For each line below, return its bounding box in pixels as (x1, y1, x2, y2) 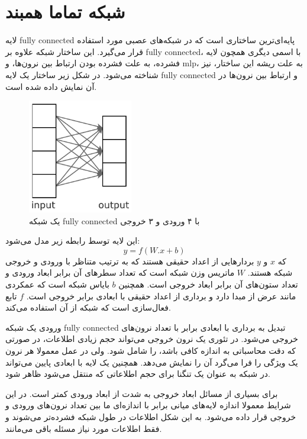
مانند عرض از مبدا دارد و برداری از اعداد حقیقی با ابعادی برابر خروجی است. (26, 289, 296, 302)
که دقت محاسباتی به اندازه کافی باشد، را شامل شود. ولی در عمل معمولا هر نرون (5, 344, 296, 356)
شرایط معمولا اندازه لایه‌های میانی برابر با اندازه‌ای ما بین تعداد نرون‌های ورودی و (5, 399, 291, 411)
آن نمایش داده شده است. (5, 80, 97, 92)
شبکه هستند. (247, 266, 293, 279)
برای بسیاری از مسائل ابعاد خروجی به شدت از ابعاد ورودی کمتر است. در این (5, 387, 278, 399)
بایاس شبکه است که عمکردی (5, 278, 109, 290)
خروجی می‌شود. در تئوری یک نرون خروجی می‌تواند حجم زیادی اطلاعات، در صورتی (5, 333, 298, 345)
